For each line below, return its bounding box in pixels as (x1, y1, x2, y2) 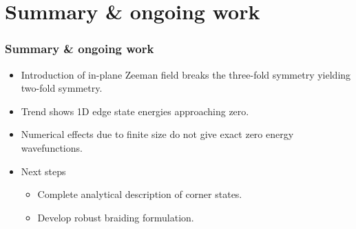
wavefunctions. (21, 140, 83, 155)
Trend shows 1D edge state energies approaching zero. (21, 103, 249, 118)
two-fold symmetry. (21, 81, 103, 95)
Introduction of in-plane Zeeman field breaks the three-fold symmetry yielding (21, 67, 351, 81)
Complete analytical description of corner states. (37, 187, 242, 201)
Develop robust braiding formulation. (37, 210, 194, 224)
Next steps (21, 163, 66, 178)
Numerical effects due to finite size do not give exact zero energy (21, 127, 294, 141)
